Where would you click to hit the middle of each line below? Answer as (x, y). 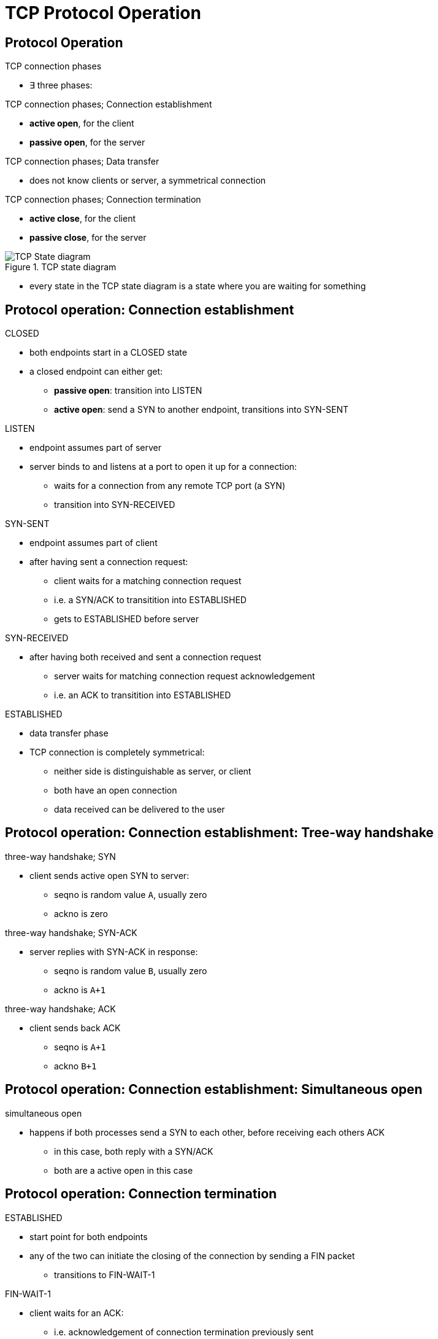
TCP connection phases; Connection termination (103, 200)
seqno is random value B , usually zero (131, 970)
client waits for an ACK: (77, 1313)
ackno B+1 (75, 1066)
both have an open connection (116, 791)
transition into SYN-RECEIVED (115, 505)
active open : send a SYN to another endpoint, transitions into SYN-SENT (201, 410)
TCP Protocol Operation (103, 13)
